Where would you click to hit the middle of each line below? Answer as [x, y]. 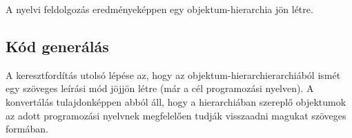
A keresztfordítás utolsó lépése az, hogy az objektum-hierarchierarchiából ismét [173, 74]
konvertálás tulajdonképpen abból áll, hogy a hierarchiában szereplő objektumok [176, 101]
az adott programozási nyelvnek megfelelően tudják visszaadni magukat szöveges [176, 115]
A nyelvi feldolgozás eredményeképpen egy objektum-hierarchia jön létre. [159, 9]
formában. [27, 129]
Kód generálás [57, 46]
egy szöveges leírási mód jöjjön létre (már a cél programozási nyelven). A [160, 88]
